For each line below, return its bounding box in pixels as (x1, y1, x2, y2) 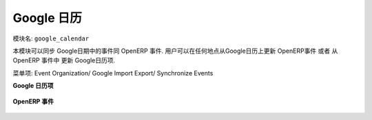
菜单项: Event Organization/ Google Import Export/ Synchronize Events (12, 69, 214, 77)
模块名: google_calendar (12, 34, 90, 43)
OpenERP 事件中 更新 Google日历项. (12, 56, 116, 64)
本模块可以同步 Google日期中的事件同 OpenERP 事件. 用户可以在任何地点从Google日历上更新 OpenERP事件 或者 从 (12, 47, 338, 55)
